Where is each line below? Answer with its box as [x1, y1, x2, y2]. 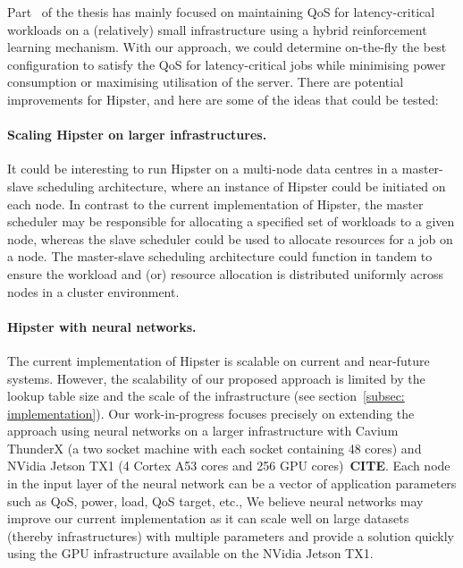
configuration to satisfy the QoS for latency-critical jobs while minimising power [7, 55, 446, 73]
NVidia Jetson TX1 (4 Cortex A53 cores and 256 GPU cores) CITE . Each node [7, 456, 450, 475]
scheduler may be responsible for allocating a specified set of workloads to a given [7, 212, 455, 231]
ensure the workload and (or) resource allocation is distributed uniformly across [7, 264, 444, 283]
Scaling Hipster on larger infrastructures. [7, 125, 267, 144]
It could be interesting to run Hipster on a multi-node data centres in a [7, 159, 399, 178]
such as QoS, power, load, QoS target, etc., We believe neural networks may [7, 491, 424, 510]
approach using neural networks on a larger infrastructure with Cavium [7, 421, 399, 440]
